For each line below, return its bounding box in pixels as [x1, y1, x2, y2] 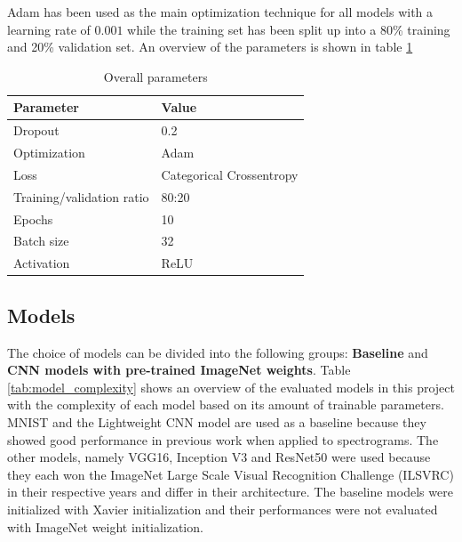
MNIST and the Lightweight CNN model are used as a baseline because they [7, 412, 426, 431]
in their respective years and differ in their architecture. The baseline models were [7, 482, 453, 501]
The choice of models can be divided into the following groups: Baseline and [7, 343, 428, 361]
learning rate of [7, 20, 91, 38]
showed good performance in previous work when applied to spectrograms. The [7, 430, 439, 449]
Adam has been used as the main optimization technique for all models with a [7, 3, 434, 20]
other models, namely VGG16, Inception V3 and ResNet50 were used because [7, 448, 431, 466]
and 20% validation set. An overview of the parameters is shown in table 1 [7, 37, 413, 56]
